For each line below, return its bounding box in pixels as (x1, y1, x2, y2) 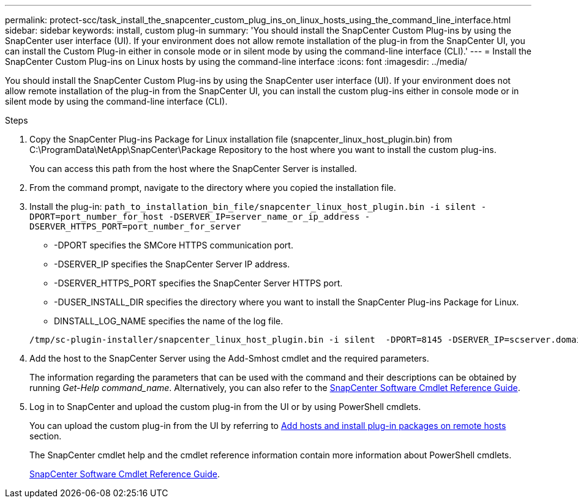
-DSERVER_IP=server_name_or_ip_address (168, 212, 360, 222)
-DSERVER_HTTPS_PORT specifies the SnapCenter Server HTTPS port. (54, 278, 343, 288)
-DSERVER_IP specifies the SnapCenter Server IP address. (54, 259, 290, 269)
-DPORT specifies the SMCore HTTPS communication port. (54, 240, 293, 250)
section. (29, 431, 62, 441)
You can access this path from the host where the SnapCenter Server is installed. (29, 163, 357, 174)
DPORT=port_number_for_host (29, 212, 164, 222)
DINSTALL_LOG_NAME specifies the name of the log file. (54, 316, 283, 326)
